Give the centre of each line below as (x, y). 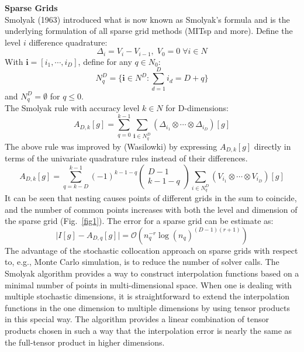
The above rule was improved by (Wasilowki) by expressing (111, 146)
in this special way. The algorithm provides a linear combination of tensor (137, 319)
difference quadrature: (68, 42)
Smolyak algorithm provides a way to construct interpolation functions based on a (152, 273)
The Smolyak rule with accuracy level (72, 108)
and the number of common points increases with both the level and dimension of (151, 209)
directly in (272, 146)
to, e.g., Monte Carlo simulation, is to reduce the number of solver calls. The (142, 262)
